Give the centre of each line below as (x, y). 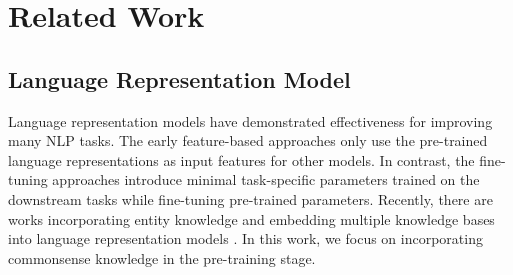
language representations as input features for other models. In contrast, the (241, 159)
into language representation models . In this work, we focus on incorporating (245, 238)
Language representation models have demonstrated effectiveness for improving (250, 120)
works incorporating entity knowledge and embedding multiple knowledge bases (251, 218)
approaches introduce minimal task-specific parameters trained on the (266, 179)
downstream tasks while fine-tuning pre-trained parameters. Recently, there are (250, 198)
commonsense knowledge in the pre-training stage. (162, 257)
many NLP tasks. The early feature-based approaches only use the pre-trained (248, 140)
